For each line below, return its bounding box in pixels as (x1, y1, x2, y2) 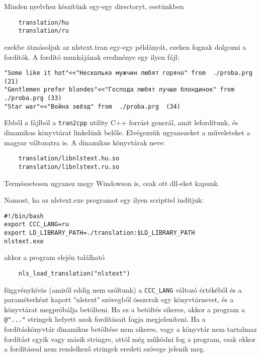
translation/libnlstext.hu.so (18, 155, 120, 162)
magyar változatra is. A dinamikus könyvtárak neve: (4, 137, 165, 147)
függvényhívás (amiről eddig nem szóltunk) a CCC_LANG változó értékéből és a (4, 284, 242, 295)
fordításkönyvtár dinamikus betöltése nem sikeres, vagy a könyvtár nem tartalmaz (4, 324, 257, 334)
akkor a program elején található (4, 252, 105, 262)
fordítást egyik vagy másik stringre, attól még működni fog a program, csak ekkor (4, 333, 256, 344)
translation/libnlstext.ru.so (18, 163, 120, 170)
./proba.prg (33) (4, 95, 62, 102)
